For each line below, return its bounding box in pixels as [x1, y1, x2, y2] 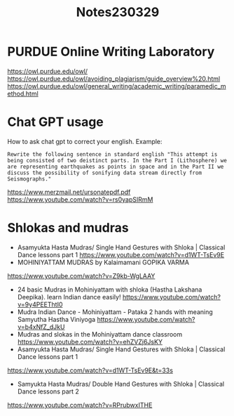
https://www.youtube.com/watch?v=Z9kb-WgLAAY [7, 271, 156, 280]
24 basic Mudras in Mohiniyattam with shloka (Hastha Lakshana [17, 285, 202, 294]
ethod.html [7, 89, 39, 98]
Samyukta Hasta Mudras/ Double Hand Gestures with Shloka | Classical [17, 379, 225, 388]
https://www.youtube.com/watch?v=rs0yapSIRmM [7, 195, 153, 204]
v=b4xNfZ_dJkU [17, 323, 65, 331]
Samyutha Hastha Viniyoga [17, 315, 96, 323]
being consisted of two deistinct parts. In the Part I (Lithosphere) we [7, 157, 228, 164]
